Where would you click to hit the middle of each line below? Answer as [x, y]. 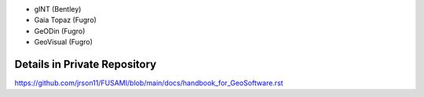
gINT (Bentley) [58, 9]
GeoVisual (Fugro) [64, 42]
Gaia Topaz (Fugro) [66, 20]
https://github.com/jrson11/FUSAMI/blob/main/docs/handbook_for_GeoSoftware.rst [149, 83]
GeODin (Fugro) [60, 31]
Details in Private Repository [86, 64]
